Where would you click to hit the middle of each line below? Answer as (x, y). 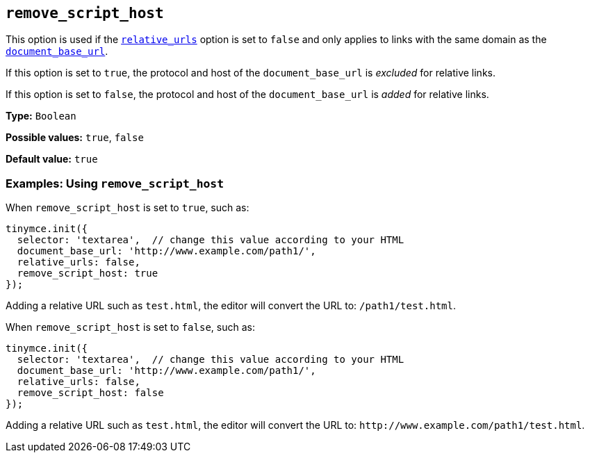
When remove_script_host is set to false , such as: (130, 327)
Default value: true (52, 159)
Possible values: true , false (75, 138)
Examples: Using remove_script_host (115, 183)
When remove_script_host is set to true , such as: (128, 208)
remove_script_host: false (90, 393)
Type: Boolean (41, 116)
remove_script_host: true (88, 273)
